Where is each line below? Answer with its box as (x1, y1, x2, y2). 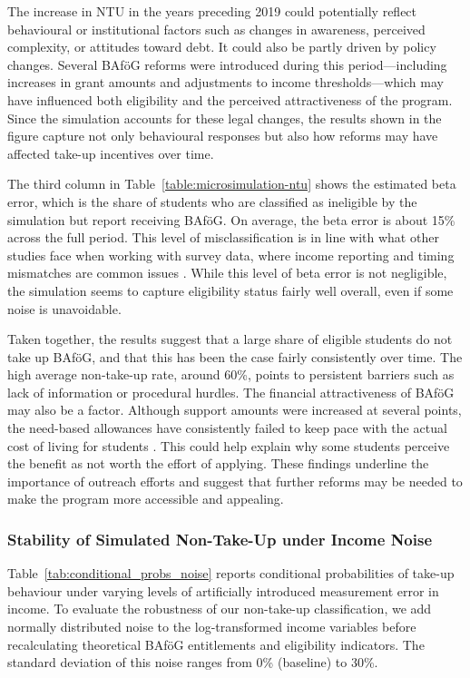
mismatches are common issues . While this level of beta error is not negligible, (7, 263, 447, 282)
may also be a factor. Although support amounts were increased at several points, (7, 400, 462, 419)
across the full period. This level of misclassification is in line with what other (7, 228, 439, 247)
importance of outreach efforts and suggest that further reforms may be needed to (7, 471, 463, 490)
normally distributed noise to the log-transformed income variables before (7, 617, 416, 636)
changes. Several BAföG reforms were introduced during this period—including (7, 54, 447, 74)
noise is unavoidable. (7, 299, 122, 318)
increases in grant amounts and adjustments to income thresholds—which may (7, 73, 444, 92)
